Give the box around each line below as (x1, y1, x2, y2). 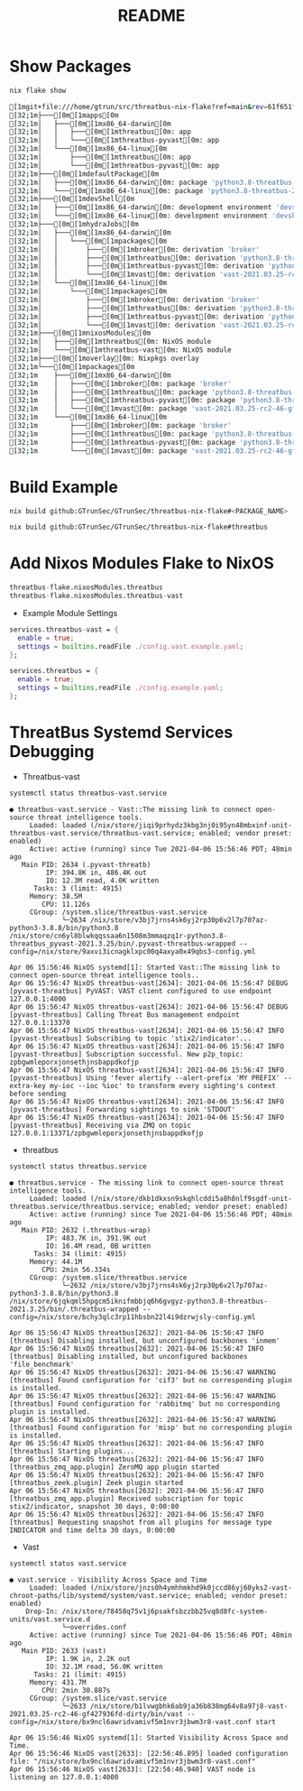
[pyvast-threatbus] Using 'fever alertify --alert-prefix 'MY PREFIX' (9, 1073, 280, 1083)
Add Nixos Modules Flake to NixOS (9, 553, 275, 574)
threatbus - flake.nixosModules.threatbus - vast (9, 592, 183, 601)
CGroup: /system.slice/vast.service (29, 1694, 168, 1703)
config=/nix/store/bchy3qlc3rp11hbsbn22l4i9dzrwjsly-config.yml (9, 1312, 256, 1322)
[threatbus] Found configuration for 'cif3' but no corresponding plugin (9, 1375, 293, 1385)
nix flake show (9, 86, 67, 95)
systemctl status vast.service (9, 1558, 127, 1568)
